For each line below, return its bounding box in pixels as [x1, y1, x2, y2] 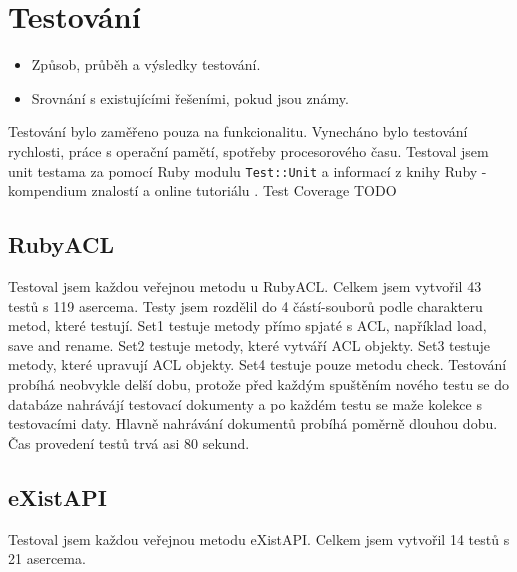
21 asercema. [8, 548, 86, 569]
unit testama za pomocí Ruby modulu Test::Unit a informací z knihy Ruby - [8, 160, 487, 181]
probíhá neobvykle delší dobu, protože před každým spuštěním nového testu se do [8, 373, 510, 394]
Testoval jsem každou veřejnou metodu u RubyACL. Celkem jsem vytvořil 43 [8, 275, 482, 296]
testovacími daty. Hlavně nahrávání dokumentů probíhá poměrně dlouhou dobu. [8, 413, 498, 434]
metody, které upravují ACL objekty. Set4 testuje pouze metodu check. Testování [8, 354, 507, 375]
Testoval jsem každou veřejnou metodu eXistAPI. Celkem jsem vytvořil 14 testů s [8, 528, 510, 549]
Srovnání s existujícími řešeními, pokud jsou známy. [31, 87, 349, 108]
